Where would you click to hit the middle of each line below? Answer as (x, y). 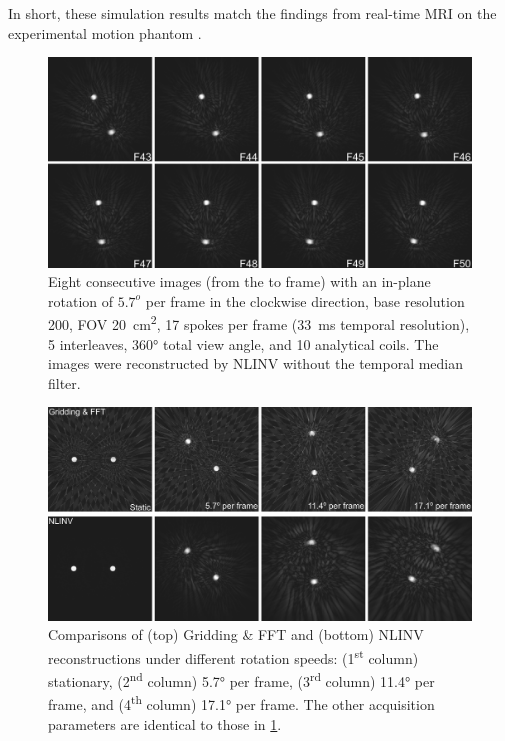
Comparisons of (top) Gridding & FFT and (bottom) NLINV (236, 634)
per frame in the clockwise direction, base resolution (305, 300)
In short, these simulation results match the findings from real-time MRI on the (252, 13)
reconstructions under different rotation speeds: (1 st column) (233, 656)
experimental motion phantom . (105, 32)
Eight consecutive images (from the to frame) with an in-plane (239, 281)
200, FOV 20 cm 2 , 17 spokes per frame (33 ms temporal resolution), (259, 322)
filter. (64, 382)
